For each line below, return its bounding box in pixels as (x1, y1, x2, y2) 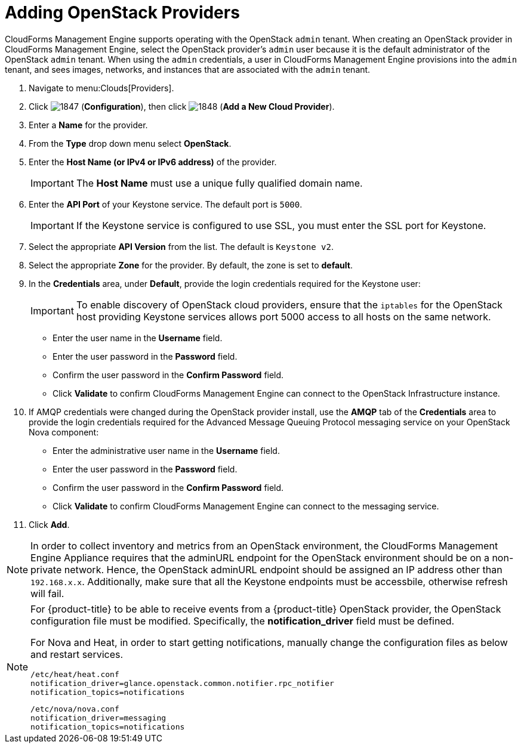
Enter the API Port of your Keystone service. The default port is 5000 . (29, 199, 303, 209)
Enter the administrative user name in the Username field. (53, 445, 280, 456)
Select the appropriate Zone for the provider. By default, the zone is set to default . (29, 259, 353, 270)
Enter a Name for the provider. (29, 119, 148, 130)
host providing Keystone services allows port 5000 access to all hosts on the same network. (76, 310, 491, 323)
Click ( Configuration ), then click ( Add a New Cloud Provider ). (29, 101, 335, 112)
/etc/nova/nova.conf (30, 704, 119, 713)
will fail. (30, 587, 64, 599)
